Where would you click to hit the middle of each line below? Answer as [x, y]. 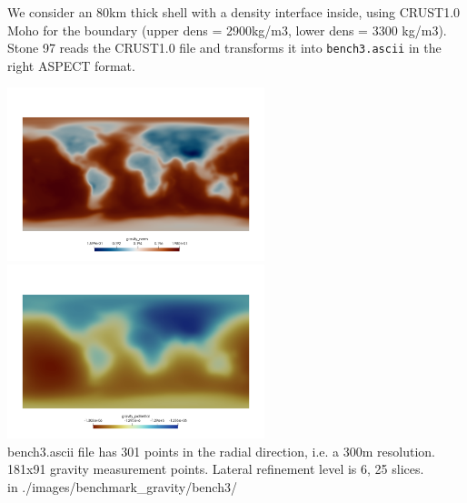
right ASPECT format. [71, 65]
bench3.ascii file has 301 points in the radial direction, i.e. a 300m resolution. [222, 451]
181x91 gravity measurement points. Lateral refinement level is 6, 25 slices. [216, 469]
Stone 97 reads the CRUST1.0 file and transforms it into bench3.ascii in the [224, 48]
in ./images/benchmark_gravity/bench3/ [122, 486]
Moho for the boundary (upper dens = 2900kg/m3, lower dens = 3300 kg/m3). [227, 30]
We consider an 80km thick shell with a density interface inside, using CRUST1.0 [234, 12]
